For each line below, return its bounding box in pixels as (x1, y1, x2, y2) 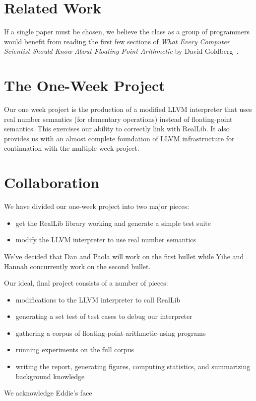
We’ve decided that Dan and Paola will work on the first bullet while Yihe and (4, 251, 244, 261)
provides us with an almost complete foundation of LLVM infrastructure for (4, 133, 235, 143)
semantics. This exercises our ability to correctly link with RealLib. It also (4, 123, 230, 134)
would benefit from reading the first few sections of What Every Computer (4, 36, 230, 46)
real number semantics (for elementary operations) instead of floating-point (4, 113, 233, 124)
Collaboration (4, 172, 100, 193)
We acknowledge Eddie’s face (4, 388, 92, 398)
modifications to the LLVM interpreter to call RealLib (15, 294, 181, 304)
